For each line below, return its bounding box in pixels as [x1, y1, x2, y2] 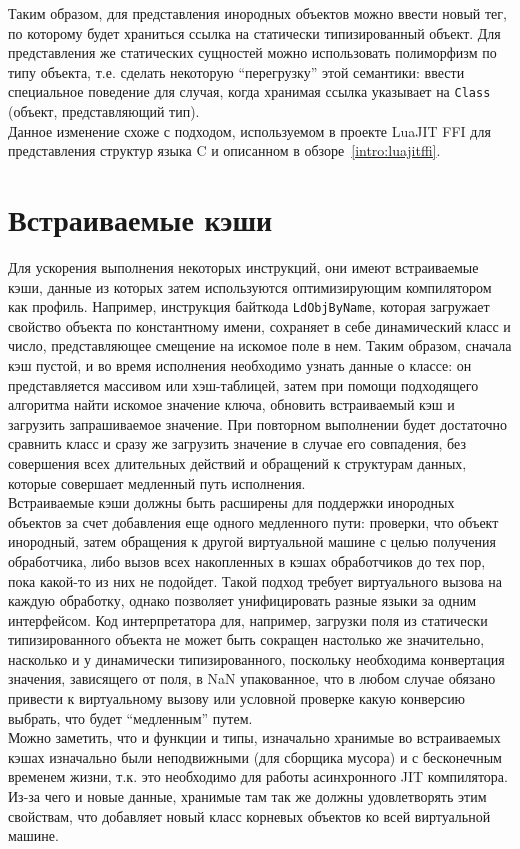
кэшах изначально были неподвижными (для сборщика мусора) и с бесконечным [8, 746, 502, 767]
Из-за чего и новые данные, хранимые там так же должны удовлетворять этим [8, 786, 487, 807]
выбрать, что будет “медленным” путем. [8, 707, 253, 728]
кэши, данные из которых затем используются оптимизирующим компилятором [8, 276, 492, 297]
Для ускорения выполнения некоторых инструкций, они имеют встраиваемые [8, 256, 479, 277]
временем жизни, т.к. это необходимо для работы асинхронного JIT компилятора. [8, 766, 508, 787]
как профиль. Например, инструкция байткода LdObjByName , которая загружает [8, 296, 490, 317]
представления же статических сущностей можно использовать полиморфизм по [8, 42, 497, 63]
